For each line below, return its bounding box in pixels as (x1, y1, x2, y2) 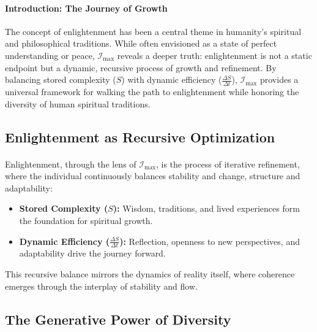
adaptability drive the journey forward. (19, 247, 166, 260)
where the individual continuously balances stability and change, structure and (5, 169, 300, 182)
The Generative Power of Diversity (5, 309, 231, 328)
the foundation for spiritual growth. (19, 214, 153, 226)
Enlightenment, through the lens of (5, 157, 136, 170)
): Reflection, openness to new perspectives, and (119, 234, 300, 247)
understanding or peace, (5, 48, 95, 61)
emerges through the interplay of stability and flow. (5, 279, 198, 292)
